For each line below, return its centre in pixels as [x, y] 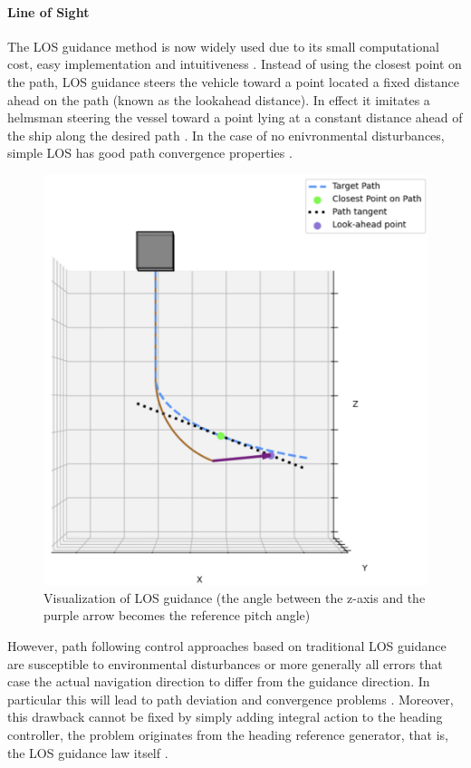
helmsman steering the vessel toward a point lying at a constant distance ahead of [235, 117]
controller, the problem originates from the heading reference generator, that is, [228, 734]
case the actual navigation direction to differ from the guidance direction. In [219, 681]
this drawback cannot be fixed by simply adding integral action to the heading [225, 717]
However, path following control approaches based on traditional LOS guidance [227, 646]
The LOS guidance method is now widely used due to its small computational [223, 46]
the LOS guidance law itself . [88, 752]
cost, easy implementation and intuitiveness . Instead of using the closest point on [235, 64]
